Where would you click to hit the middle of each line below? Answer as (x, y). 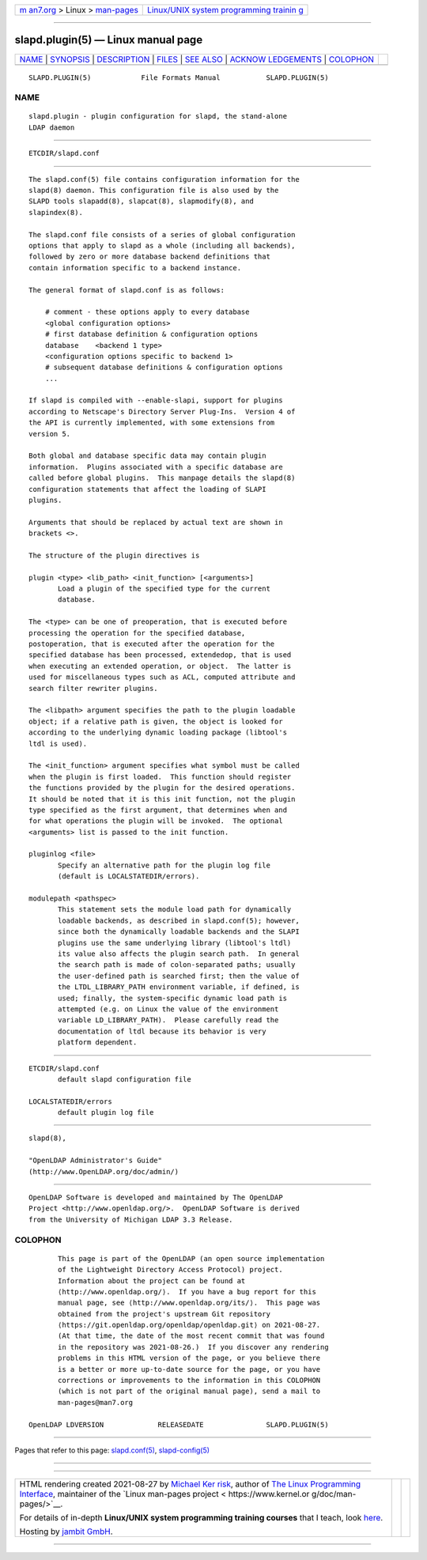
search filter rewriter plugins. (93, 688)
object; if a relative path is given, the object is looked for (156, 721)
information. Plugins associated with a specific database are (156, 467)
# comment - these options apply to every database (147, 312)
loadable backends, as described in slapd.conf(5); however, (179, 920)
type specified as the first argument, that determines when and (158, 810)
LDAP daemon (52, 127)
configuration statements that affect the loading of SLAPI (147, 489)
